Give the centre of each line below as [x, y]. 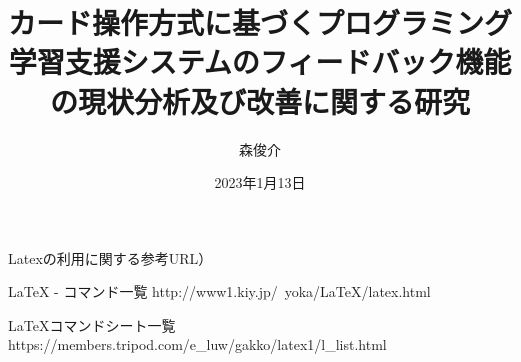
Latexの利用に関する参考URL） [110, 257]
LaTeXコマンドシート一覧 [92, 324]
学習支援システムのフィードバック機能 [260, 61]
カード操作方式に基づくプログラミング [260, 22]
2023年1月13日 [260, 182]
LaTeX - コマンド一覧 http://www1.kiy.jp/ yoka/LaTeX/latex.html [219, 291]
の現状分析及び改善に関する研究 [259, 100]
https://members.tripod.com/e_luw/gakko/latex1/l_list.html [197, 344]
